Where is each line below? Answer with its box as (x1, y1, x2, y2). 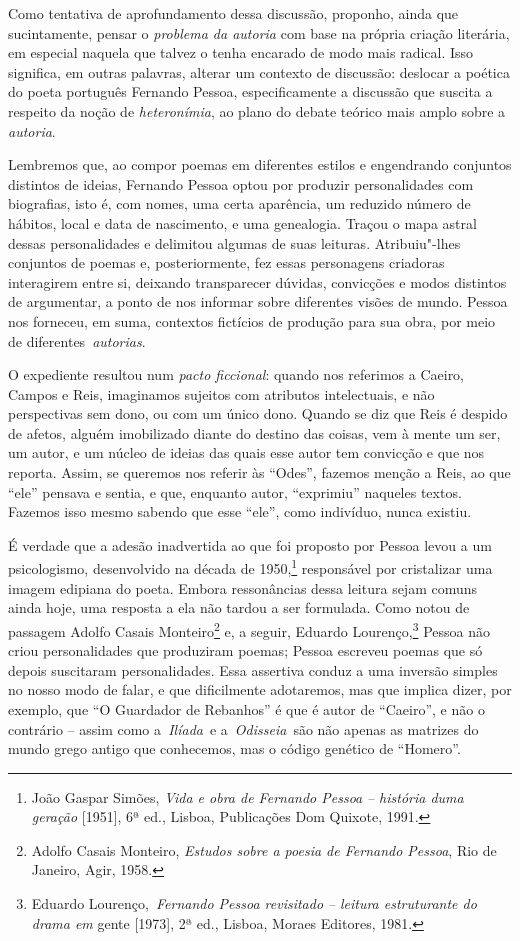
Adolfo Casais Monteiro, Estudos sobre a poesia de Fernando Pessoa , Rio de (31, 839, 497, 860)
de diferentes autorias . (8, 330, 146, 351)
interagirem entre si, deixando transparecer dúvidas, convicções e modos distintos (8, 271, 507, 292)
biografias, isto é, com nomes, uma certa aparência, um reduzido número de (8, 193, 471, 214)
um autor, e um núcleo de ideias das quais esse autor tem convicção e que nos (8, 442, 485, 463)
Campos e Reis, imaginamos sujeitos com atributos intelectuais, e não (8, 383, 435, 404)
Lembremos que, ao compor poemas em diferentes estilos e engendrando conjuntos (8, 154, 512, 175)
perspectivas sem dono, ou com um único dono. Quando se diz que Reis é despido (8, 403, 508, 424)
